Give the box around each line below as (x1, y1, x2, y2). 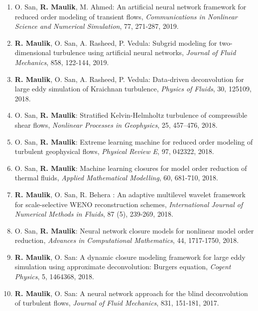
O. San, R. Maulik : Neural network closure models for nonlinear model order (14, 225, 254, 235)
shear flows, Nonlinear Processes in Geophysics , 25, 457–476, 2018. (14, 119, 218, 130)
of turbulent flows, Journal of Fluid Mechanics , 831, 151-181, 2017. (14, 298, 219, 308)
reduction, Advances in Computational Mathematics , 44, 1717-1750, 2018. (14, 235, 239, 245)
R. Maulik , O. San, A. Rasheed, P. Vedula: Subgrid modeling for (14, 37, 217, 48)
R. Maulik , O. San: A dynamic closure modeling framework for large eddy (14, 251, 246, 262)
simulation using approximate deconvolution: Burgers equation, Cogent (14, 261, 231, 272)
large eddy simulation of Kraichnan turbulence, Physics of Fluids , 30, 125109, (14, 83, 252, 94)
